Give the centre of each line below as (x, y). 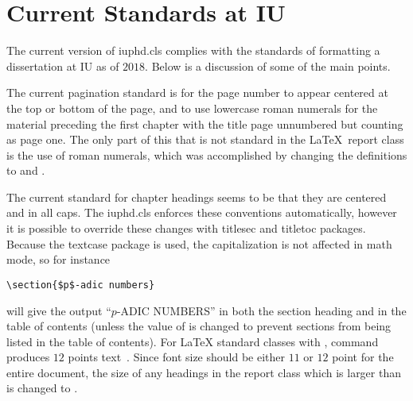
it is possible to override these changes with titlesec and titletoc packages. (186, 228)
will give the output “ (59, 310)
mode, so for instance (58, 259)
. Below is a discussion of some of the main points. (268, 66)
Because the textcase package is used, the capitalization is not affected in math (199, 243)
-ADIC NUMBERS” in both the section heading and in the (261, 310)
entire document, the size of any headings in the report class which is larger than (204, 372)
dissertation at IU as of (63, 66)
